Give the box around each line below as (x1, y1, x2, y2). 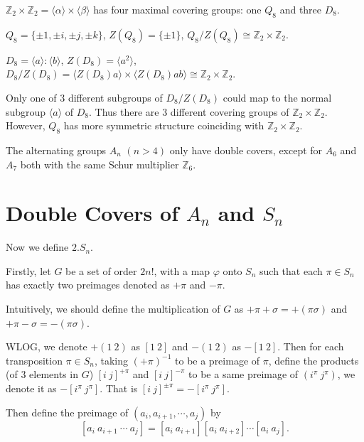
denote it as (6, 381, 57, 396)
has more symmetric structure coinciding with (63, 118, 264, 133)
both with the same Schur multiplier (20, 156, 179, 171)
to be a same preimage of (188, 367, 299, 382)
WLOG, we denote (6, 339, 87, 354)
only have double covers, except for (169, 142, 323, 157)
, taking (94, 352, 129, 367)
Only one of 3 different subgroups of (6, 90, 163, 104)
